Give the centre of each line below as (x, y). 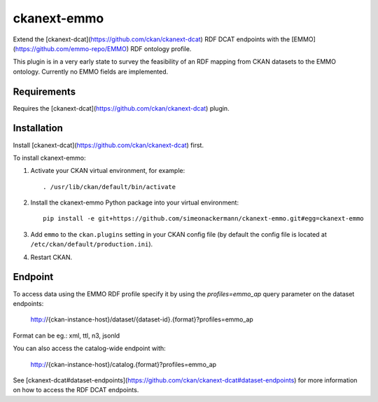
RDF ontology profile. (161, 48)
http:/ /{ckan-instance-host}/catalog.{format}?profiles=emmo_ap (124, 364)
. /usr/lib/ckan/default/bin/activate (110, 187)
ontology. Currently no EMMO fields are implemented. (91, 71)
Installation (38, 129)
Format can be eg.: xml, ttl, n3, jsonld (66, 335)
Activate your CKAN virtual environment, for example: (108, 171)
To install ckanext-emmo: (49, 158)
